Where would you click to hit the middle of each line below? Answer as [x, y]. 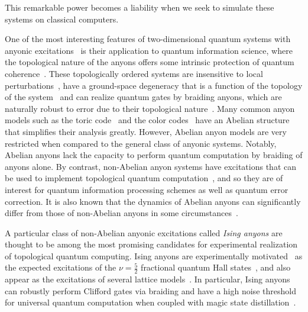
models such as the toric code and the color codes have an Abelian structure [147, 120]
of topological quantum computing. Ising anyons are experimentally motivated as [154, 255]
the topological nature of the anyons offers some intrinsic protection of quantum [150, 62]
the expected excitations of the [61, 267]
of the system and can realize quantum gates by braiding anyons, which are [143, 97]
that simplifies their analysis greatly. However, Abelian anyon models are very [146, 131]
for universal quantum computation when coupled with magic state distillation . [150, 302]
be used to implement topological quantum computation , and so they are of [144, 178]
